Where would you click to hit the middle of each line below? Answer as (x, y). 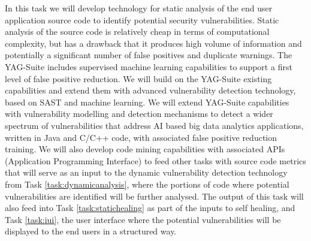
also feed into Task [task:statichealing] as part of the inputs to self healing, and (150, 208)
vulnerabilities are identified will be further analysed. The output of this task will (154, 196)
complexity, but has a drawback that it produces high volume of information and (153, 43)
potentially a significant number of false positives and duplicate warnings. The (149, 55)
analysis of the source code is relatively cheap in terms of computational (137, 31)
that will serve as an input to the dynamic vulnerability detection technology (146, 172)
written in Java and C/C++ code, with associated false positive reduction (141, 137)
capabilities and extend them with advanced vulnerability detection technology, (150, 90)
